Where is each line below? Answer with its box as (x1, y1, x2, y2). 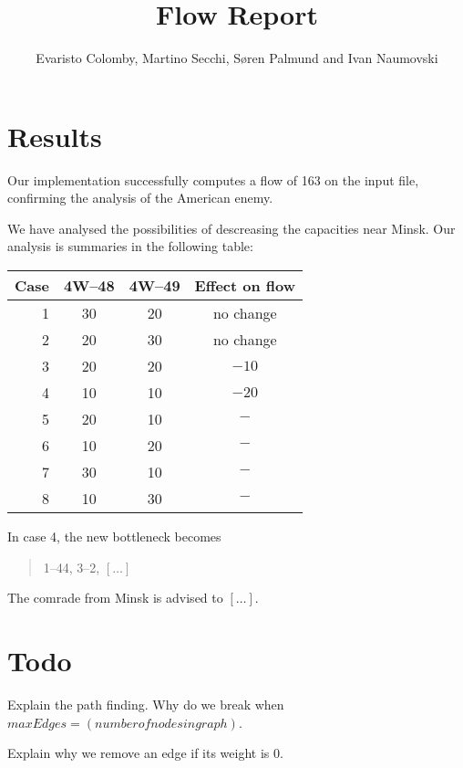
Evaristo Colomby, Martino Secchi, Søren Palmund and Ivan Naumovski (36, 48, 438, 68)
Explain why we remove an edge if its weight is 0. (7, 743, 283, 763)
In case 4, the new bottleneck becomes (7, 527, 221, 546)
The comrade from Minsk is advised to (7, 588, 223, 607)
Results (7, 117, 102, 154)
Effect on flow (194, 275, 296, 297)
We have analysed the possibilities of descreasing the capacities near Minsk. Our (7, 218, 456, 237)
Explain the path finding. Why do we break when (7, 694, 284, 713)
